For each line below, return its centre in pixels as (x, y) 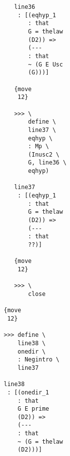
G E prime (33, 409)
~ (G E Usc (45, 64)
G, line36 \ (47, 163)
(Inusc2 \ (44, 154)
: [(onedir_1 (28, 392)
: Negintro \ (39, 360)
